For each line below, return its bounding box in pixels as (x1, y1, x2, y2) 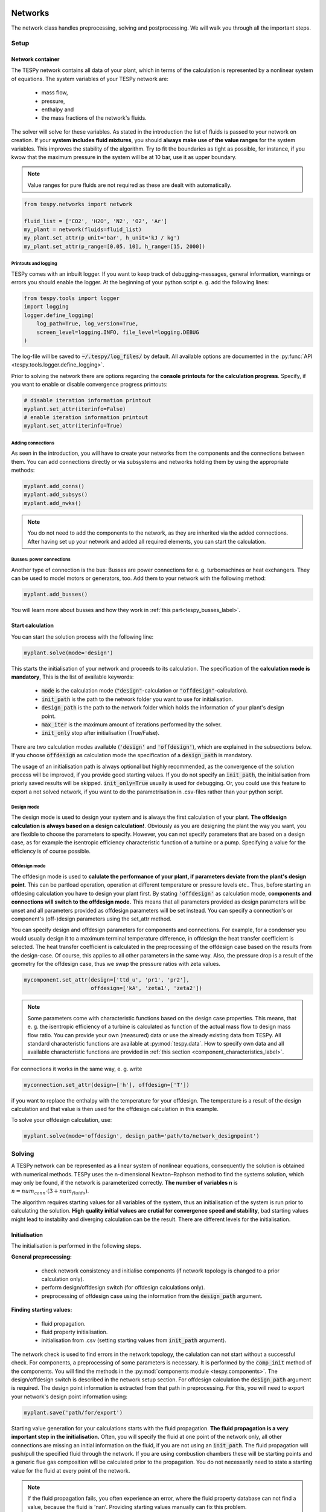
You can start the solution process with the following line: (11, 633, 154, 640)
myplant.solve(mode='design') (24, 649, 113, 656)
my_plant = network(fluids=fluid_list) (24, 226, 142, 233)
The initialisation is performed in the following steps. (11, 1242, 141, 1249)
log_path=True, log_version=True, (36, 321, 139, 327)
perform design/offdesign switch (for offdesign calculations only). (41, 1284, 205, 1291)
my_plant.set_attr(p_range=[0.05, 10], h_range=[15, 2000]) (24, 243, 206, 250)
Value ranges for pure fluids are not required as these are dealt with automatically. (27, 181, 232, 189)
